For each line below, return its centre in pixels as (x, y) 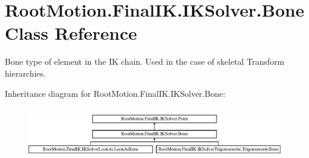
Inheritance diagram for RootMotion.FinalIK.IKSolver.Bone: (115, 93)
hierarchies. (25, 73)
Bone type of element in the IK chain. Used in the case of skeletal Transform (145, 61)
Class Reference (71, 33)
